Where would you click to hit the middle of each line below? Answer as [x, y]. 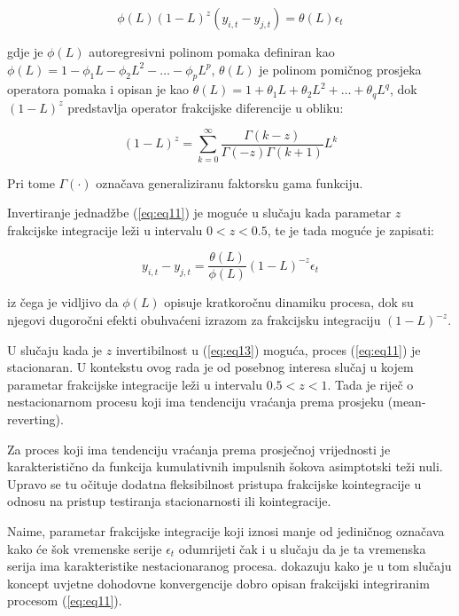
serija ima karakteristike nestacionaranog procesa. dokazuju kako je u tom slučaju [229, 566]
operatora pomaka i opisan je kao [98, 89]
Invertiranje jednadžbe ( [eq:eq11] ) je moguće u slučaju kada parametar [199, 213]
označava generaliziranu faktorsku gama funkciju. [229, 182]
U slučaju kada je [55, 349]
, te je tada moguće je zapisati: [350, 229]
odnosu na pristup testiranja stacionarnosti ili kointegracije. [169, 501]
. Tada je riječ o [370, 384]
